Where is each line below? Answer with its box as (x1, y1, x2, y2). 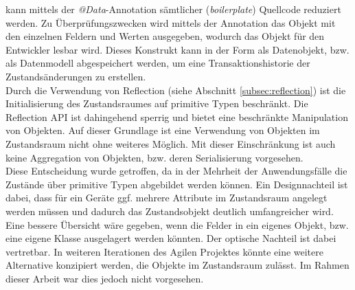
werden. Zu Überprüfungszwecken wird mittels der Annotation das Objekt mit (5, 15, 336, 30)
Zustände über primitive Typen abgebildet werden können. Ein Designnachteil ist (5, 177, 348, 191)
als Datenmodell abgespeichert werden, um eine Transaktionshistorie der (5, 56, 310, 70)
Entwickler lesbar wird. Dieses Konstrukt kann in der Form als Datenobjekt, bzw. (5, 42, 350, 56)
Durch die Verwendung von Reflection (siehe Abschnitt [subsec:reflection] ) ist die (5, 82, 346, 97)
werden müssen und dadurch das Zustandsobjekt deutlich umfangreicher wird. (5, 203, 334, 218)
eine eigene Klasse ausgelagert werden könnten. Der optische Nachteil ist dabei (5, 231, 336, 245)
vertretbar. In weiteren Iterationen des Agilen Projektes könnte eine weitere (5, 244, 323, 258)
